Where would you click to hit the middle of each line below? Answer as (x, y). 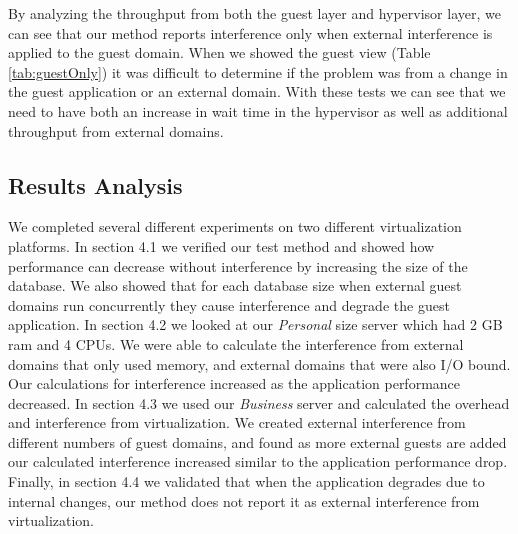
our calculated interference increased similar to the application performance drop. (258, 461)
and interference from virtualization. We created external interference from (237, 422)
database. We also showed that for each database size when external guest (235, 285)
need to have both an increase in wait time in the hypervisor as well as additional (258, 110)
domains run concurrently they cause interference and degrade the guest (229, 304)
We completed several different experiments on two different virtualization (235, 226)
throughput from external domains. (116, 130)
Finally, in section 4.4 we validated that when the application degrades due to (246, 481)
